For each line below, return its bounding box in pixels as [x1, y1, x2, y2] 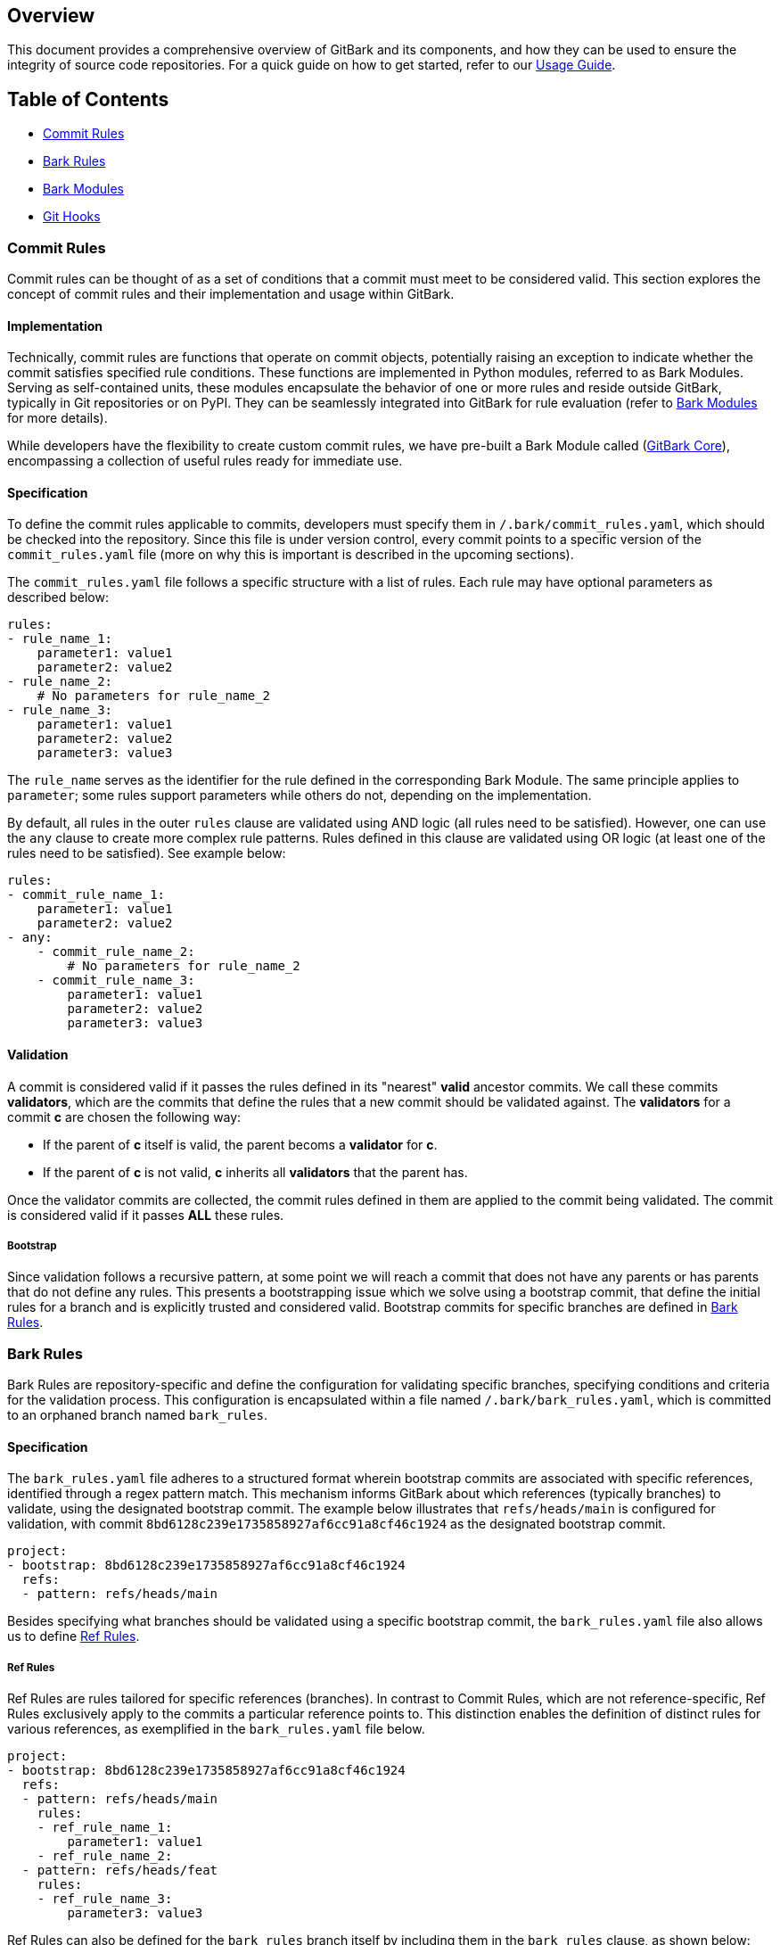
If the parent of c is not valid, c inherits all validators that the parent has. [43, 1164, 468, 1180]
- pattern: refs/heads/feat [21, 1863, 218, 1878]
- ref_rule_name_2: [37, 1849, 173, 1864]
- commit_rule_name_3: [37, 973, 195, 988]
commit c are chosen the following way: [7, 1108, 242, 1125]
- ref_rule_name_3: [37, 1891, 173, 1907]
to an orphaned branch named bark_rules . [7, 1407, 267, 1423]
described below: [7, 589, 109, 606]
